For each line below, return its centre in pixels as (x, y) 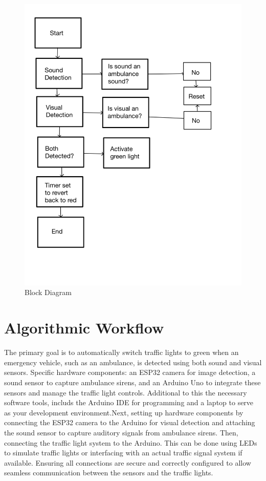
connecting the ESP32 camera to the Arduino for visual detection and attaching (130, 422)
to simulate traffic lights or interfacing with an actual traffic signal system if (123, 453)
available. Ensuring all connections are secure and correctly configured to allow (128, 462)
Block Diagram (48, 292)
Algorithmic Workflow (84, 328)
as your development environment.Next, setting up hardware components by (124, 412)
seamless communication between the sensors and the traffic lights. (109, 473)
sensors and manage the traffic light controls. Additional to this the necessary (126, 392)
